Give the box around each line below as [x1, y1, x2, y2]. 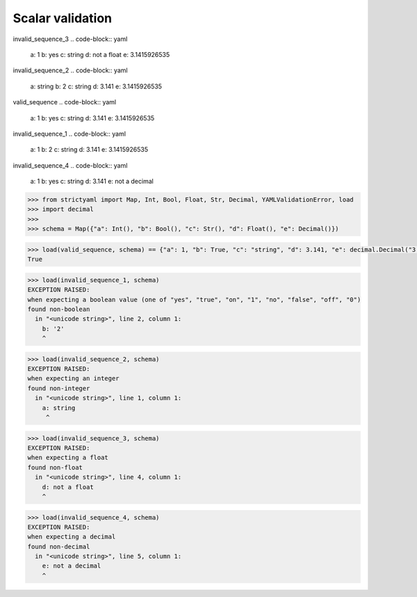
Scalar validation [13, 10, 113, 26]
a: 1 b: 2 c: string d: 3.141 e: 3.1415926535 [30, 145, 149, 154]
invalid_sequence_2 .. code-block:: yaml [13, 66, 128, 74]
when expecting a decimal [27, 533, 116, 541]
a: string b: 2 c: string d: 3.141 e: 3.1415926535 [30, 82, 163, 90]
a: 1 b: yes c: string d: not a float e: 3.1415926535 [30, 50, 170, 58]
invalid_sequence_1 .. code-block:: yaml [13, 129, 126, 138]
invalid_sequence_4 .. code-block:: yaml [13, 161, 128, 170]
